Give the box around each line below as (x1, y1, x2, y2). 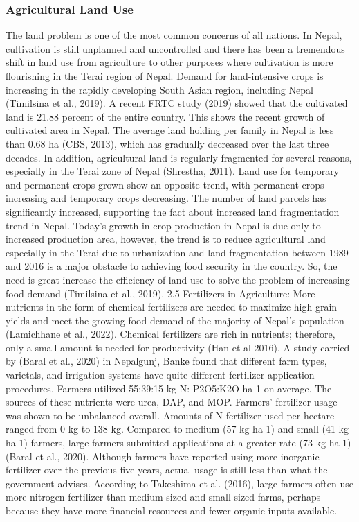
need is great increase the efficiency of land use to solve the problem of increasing (6, 272, 350, 286)
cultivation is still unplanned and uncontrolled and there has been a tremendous (6, 41, 345, 55)
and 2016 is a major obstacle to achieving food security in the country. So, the (6, 259, 338, 273)
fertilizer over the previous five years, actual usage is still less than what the (6, 462, 328, 477)
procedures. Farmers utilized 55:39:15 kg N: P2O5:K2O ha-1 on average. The (6, 381, 332, 395)
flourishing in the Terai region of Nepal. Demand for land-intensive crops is (6, 69, 324, 82)
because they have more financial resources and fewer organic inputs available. (6, 503, 338, 517)
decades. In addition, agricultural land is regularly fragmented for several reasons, (6, 150, 352, 164)
